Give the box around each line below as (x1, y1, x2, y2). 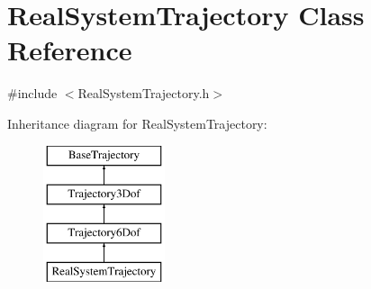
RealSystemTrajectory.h (77, 84, 210, 103)
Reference (7, 32, 132, 68)
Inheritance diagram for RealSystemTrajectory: (7, 113, 267, 132)
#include (7, 84, 58, 103)
